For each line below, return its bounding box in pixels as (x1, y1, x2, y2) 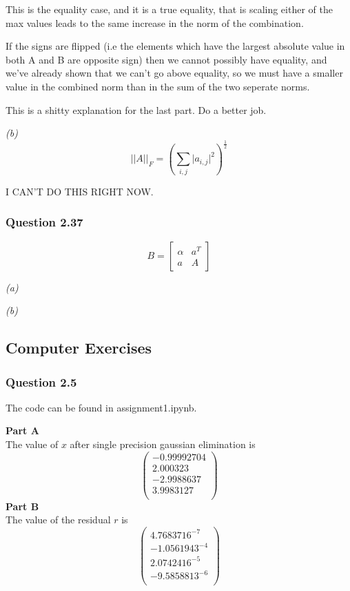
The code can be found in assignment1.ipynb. (6, 400, 197, 414)
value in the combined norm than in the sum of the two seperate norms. (6, 79, 310, 93)
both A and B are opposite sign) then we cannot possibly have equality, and (6, 52, 327, 66)
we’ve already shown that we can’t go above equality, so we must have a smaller (6, 66, 343, 80)
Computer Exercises (6, 337, 152, 358)
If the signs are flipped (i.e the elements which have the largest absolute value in (6, 39, 345, 53)
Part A (6, 423, 39, 438)
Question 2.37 (6, 213, 83, 231)
